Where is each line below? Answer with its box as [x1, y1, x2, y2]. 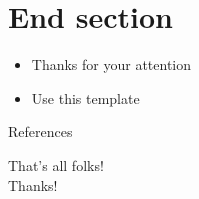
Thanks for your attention [31, 54, 192, 75]
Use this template [31, 87, 140, 108]
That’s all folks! [8, 154, 104, 175]
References [8, 121, 73, 142]
